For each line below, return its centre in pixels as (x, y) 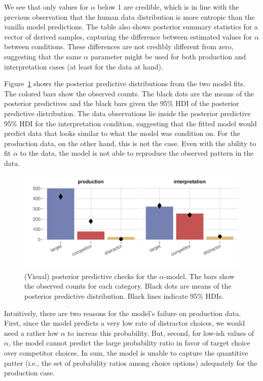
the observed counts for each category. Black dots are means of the (128, 286)
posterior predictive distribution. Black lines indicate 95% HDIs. (124, 296)
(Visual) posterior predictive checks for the (91, 276)
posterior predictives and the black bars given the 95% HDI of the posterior (122, 103)
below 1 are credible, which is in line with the (168, 7)
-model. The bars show (199, 276)
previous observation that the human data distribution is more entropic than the (129, 16)
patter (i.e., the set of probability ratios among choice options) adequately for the (131, 362)
